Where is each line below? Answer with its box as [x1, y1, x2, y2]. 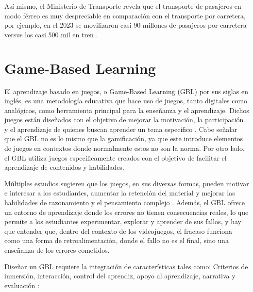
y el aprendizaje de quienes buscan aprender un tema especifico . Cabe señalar [4, 124, 237, 134]
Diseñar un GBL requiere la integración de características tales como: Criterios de [4, 261, 248, 271]
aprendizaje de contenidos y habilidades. [4, 162, 124, 172]
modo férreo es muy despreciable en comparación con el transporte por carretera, [4, 10, 246, 20]
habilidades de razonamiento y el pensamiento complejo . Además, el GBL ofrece [4, 197, 245, 208]
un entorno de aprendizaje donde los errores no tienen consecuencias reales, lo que [4, 207, 249, 217]
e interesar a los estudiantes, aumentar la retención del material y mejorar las [4, 188, 235, 198]
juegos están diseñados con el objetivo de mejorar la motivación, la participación [4, 114, 244, 125]
